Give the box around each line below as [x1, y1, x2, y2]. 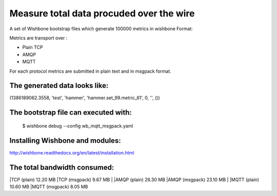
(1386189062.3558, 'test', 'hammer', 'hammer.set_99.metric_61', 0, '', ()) [9, 95, 160, 101]
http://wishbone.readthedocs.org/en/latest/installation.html [9, 149, 134, 156]
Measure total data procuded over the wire [9, 8, 195, 19]
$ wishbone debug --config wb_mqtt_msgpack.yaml [22, 123, 133, 129]
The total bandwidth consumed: [9, 163, 114, 171]
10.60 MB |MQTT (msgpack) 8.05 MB [9, 184, 88, 190]
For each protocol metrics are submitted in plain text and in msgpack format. [9, 68, 171, 74]
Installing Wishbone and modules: [9, 136, 121, 145]
